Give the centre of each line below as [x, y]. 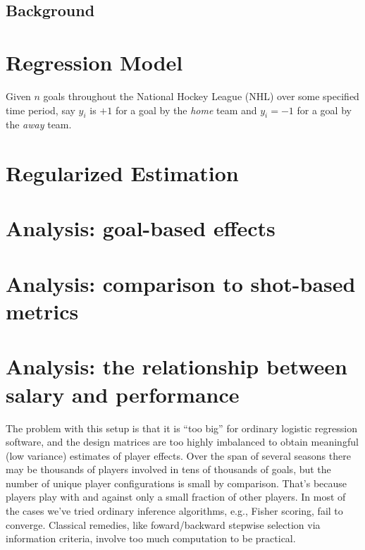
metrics [42, 311]
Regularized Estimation [122, 173]
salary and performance [123, 394]
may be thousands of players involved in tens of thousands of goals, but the [168, 469]
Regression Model [94, 62]
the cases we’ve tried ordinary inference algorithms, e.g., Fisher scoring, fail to [174, 511]
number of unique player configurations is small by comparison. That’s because [177, 483]
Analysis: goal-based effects [141, 228]
